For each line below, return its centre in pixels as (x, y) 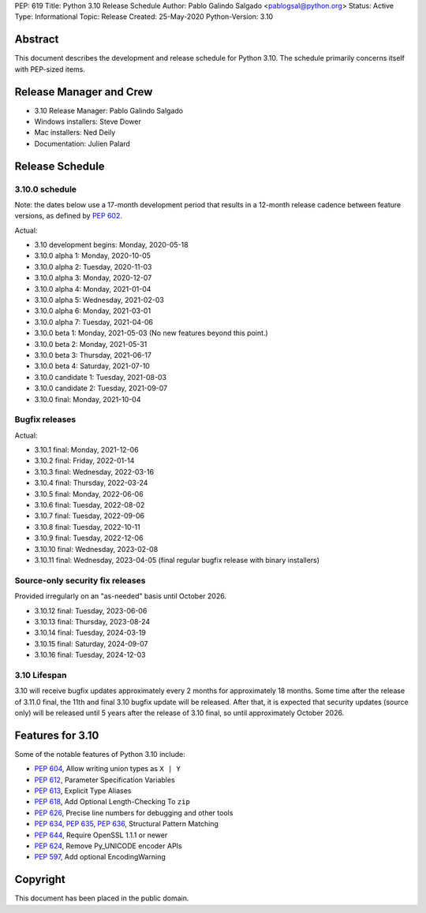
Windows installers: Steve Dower (88, 121)
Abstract (37, 39)
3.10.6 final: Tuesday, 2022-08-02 (90, 505)
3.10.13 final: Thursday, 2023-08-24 (92, 621)
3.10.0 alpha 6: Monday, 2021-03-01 (93, 311)
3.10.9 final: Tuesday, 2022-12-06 (89, 538)
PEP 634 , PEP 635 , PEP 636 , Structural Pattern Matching (126, 824)
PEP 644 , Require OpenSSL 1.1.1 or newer (101, 835)
